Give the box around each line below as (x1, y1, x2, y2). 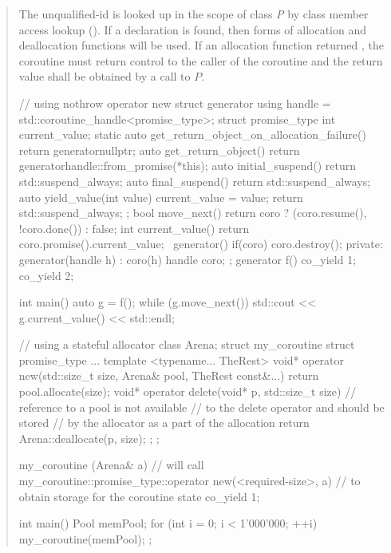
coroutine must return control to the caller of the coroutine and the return (18, 52, 383, 69)
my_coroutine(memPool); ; (18, 530, 152, 547)
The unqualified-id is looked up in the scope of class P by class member (18, 6, 369, 22)
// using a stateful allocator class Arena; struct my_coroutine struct (18, 336, 355, 353)
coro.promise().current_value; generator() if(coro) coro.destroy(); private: (18, 235, 383, 252)
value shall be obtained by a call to (18, 68, 191, 85)
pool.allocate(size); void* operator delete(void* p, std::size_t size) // (18, 383, 357, 400)
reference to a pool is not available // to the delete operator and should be (18, 398, 385, 415)
